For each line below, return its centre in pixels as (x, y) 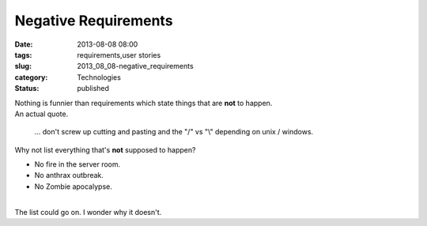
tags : (23, 55)
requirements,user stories (119, 55)
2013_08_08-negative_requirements (135, 66)
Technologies (99, 77)
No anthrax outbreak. (69, 175)
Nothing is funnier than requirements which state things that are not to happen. (144, 103)
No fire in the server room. (77, 164)
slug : (23, 66)
